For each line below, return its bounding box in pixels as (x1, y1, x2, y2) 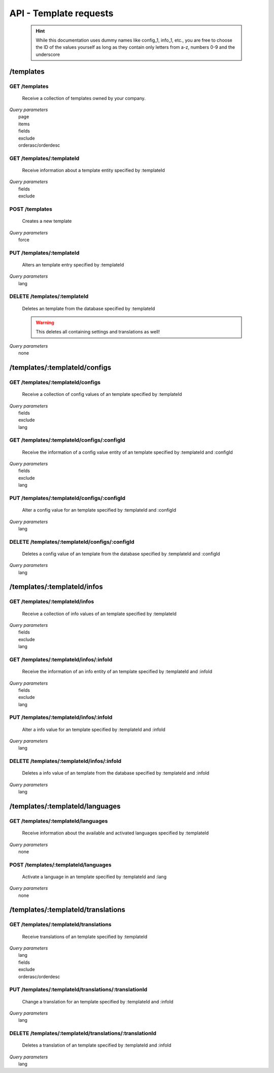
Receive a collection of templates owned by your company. (22, 95, 146, 101)
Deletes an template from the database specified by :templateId (22, 305, 155, 312)
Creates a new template (22, 218, 72, 224)
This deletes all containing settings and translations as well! (36, 329, 160, 335)
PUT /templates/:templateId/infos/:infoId (9, 714, 113, 721)
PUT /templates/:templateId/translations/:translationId (9, 986, 148, 993)
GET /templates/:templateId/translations (9, 921, 112, 928)
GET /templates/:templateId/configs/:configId (9, 437, 125, 444)
